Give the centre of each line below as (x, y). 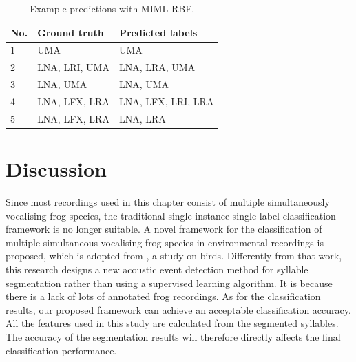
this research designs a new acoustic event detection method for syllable (157, 269)
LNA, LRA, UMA (157, 67)
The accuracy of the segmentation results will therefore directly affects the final (173, 336)
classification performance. (61, 350)
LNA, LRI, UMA (73, 67)
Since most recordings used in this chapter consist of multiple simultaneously (168, 202)
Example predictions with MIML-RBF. (112, 8)
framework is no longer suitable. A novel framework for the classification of (164, 229)
